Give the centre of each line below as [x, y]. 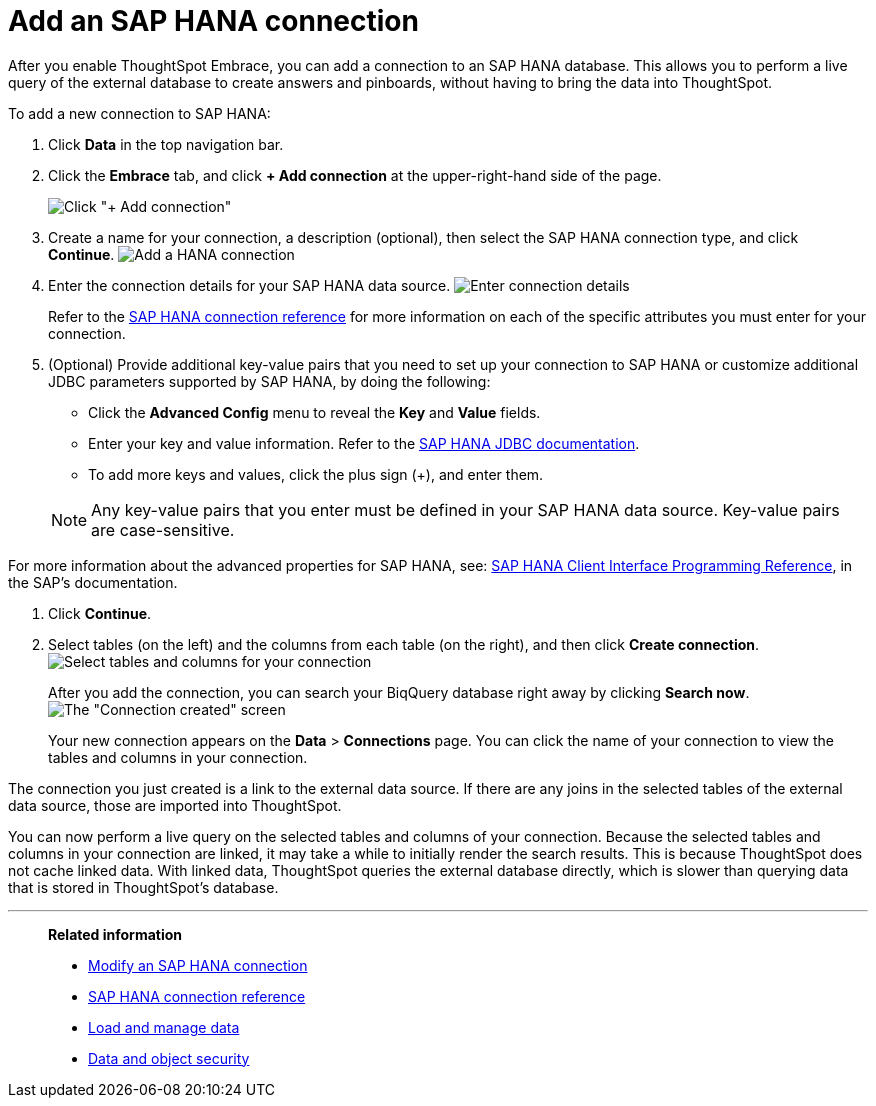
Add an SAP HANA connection [213, 21]
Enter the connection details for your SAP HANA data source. [249, 285]
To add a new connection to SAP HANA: [139, 113]
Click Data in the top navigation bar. [166, 144]
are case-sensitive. [163, 529]
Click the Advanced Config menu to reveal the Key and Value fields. [314, 412]
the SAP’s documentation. [93, 582]
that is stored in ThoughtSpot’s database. [143, 887]
